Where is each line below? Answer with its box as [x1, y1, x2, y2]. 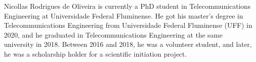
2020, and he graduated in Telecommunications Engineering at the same [4, 29, 223, 40]
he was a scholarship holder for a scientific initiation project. [4, 48, 187, 59]
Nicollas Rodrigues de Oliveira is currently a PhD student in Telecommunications [4, 1, 251, 11]
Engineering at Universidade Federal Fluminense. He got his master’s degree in [4, 10, 243, 21]
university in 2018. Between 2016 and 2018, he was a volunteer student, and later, [4, 39, 252, 49]
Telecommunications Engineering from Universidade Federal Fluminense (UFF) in [4, 20, 253, 30]
